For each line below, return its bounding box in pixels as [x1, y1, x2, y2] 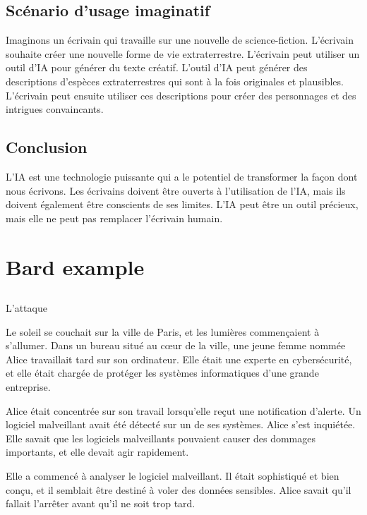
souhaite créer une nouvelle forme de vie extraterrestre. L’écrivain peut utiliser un [6, 46, 360, 61]
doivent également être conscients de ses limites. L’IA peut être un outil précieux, [6, 197, 359, 212]
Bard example [6, 252, 145, 281]
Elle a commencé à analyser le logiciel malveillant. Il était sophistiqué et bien [6, 468, 339, 483]
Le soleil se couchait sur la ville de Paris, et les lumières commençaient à [6, 324, 320, 339]
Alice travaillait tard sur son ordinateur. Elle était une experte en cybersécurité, [6, 351, 352, 366]
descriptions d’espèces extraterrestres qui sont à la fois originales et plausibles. [6, 73, 344, 88]
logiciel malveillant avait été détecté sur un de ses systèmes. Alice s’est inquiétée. [6, 417, 356, 432]
